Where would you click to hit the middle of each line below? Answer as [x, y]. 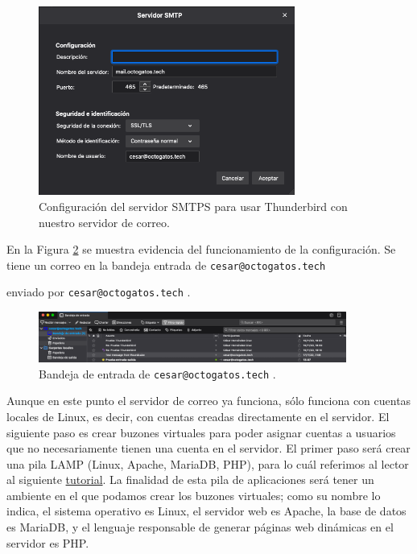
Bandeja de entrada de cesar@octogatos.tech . [157, 373]
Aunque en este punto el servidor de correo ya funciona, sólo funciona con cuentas [209, 401]
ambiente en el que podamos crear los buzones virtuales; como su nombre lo [194, 495]
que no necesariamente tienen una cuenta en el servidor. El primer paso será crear [208, 448]
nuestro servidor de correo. [104, 222]
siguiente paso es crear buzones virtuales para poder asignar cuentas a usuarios [201, 432]
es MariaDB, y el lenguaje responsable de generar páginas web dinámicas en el [200, 527]
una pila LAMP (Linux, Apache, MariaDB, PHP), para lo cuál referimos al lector [208, 463]
